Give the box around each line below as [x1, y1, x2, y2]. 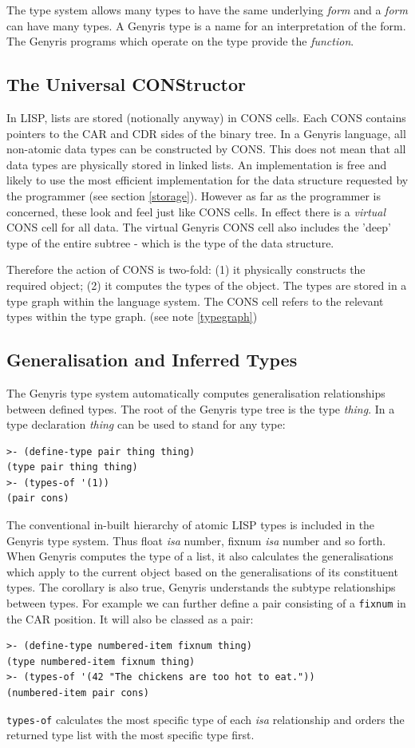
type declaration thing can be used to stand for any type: [6, 416, 286, 433]
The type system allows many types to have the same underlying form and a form [6, 2, 408, 18]
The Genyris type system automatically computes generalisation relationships [6, 384, 385, 401]
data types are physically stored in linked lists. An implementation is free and [6, 156, 387, 172]
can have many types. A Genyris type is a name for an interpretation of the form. [6, 17, 406, 34]
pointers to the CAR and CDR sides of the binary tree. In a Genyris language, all [6, 125, 406, 141]
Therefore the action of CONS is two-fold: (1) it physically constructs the [6, 261, 366, 278]
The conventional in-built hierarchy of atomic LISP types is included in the [6, 516, 375, 533]
